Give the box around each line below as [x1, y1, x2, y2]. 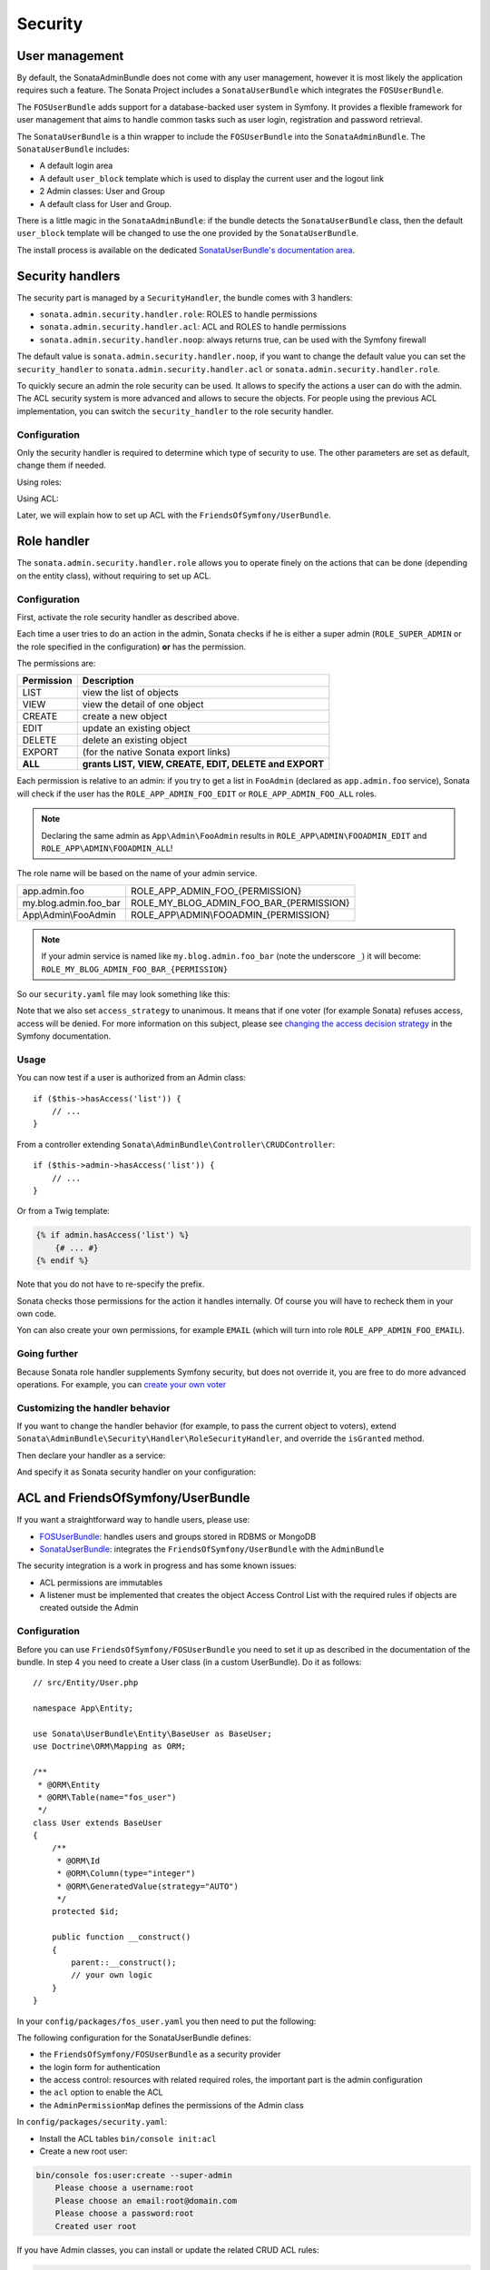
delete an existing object [82, 734, 188, 746]
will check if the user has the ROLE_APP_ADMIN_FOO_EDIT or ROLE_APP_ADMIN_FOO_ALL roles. [16, 788, 377, 799]
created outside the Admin [39, 1603, 139, 1614]
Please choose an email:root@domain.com [54, 2196, 238, 2206]
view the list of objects [82, 686, 179, 699]
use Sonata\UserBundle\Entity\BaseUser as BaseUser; [33, 1728, 272, 1739]
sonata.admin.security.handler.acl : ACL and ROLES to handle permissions [39, 321, 347, 332]
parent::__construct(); [71, 1957, 177, 1968]
